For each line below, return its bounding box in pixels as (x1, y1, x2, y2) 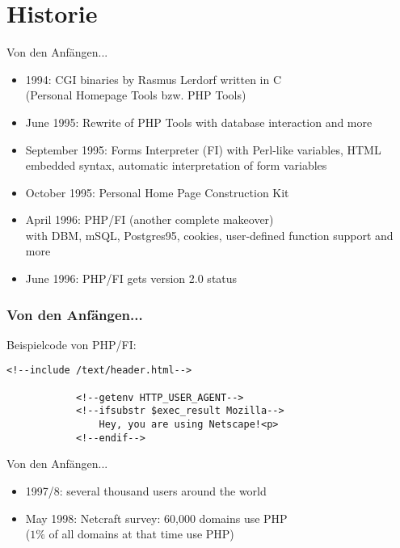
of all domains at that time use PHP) (48, 525, 234, 542)
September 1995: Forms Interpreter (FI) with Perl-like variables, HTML (25, 141, 381, 158)
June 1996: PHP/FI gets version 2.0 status (25, 270, 238, 287)
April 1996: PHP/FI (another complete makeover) (25, 211, 274, 228)
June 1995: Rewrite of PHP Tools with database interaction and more (25, 113, 373, 130)
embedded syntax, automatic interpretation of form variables (25, 157, 327, 174)
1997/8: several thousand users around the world (25, 483, 267, 499)
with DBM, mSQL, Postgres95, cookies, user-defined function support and (25, 226, 394, 243)
